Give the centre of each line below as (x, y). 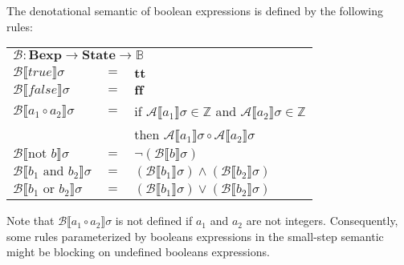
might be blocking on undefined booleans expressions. (138, 252)
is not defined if (154, 221)
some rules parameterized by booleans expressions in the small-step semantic (195, 236)
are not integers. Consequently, (322, 221)
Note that (31, 221)
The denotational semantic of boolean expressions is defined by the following (195, 10)
